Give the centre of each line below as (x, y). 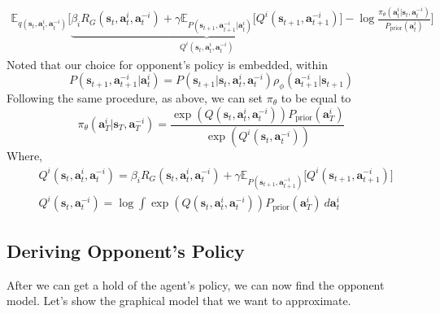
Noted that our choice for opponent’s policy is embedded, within (167, 64)
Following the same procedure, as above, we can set (135, 97)
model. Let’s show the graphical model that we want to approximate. (179, 301)
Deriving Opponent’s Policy (126, 250)
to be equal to (316, 97)
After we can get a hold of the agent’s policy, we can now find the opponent (196, 284)
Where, (24, 156)
